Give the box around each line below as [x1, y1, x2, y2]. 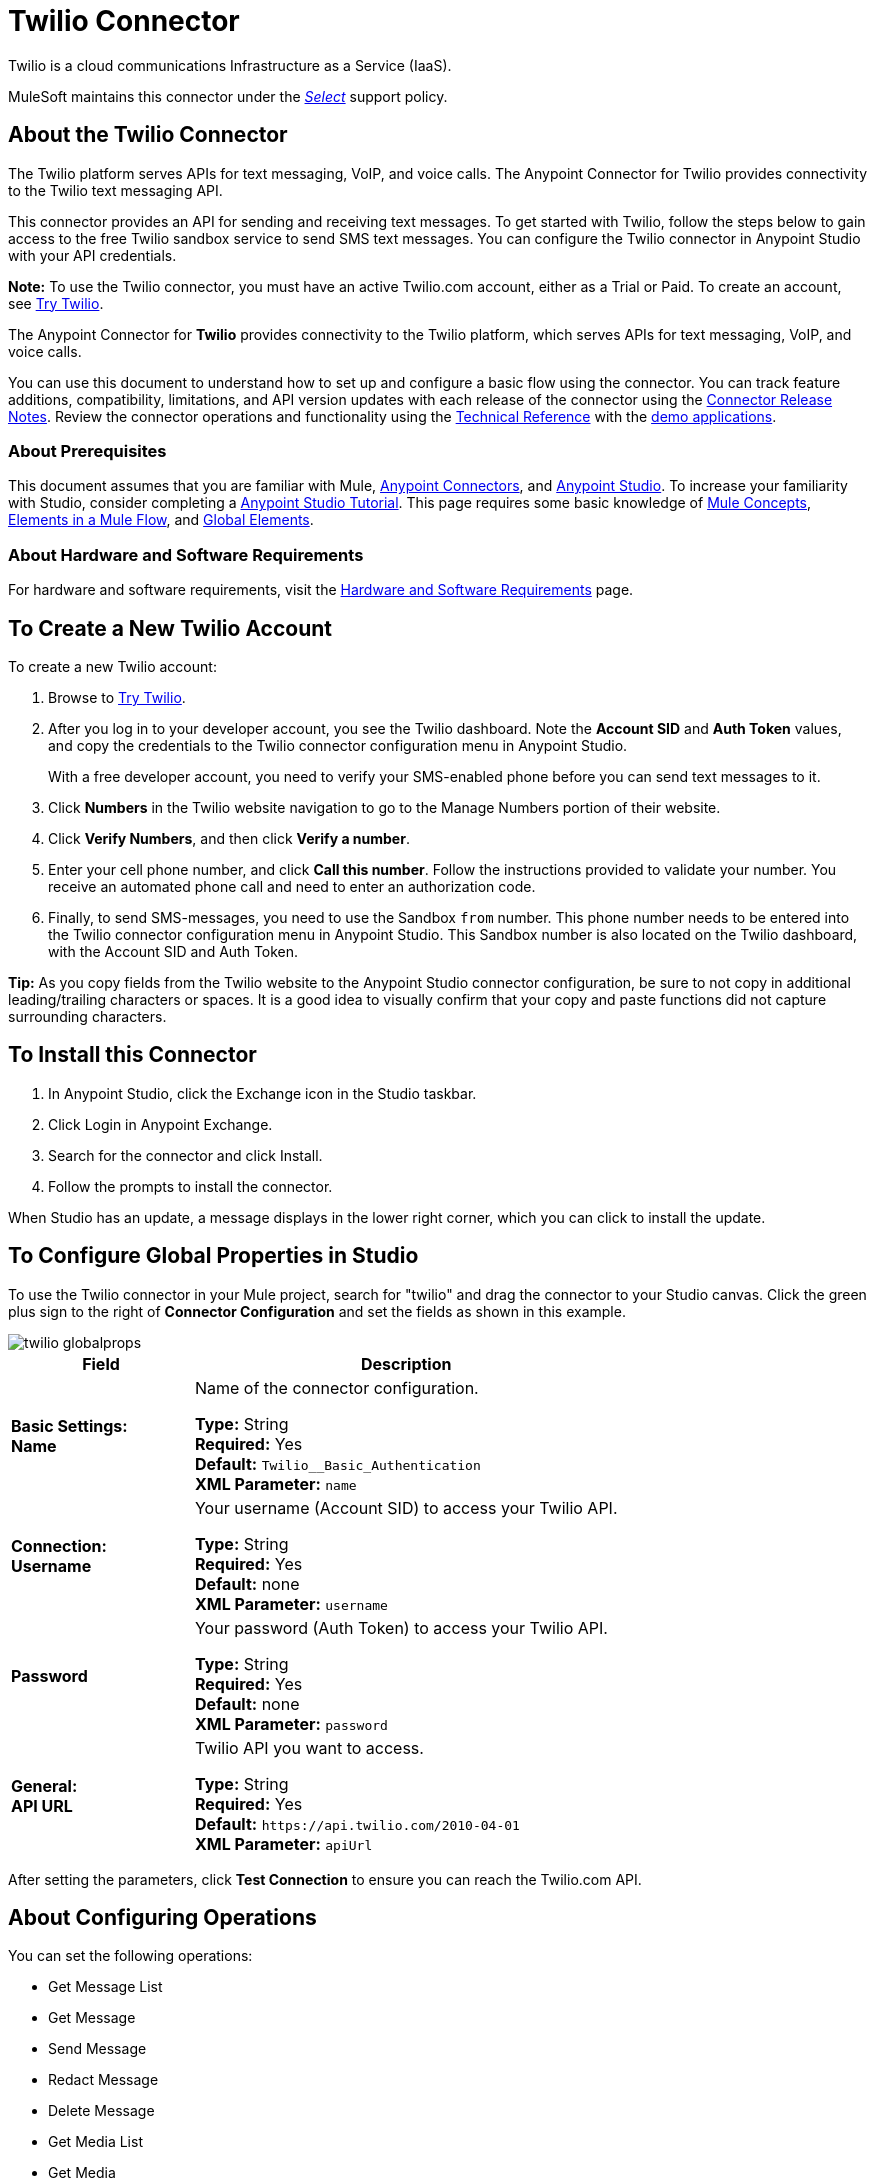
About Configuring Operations [8, 1905, 317, 1931]
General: [11, 1775, 78, 1796]
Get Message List [48, 1978, 163, 1996]
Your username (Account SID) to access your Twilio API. [194, 1497, 618, 1518]
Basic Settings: [11, 1415, 128, 1436]
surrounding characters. [8, 1007, 167, 1025]
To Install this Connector [8, 1042, 257, 1068]
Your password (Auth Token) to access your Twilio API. [194, 1617, 608, 1638]
